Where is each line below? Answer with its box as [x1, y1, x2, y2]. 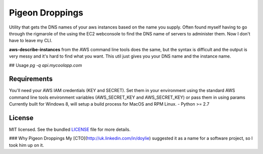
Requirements [9, 75, 53, 83]
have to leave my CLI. [9, 38, 53, 44]
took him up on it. [9, 142, 44, 148]
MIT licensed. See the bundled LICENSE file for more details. [9, 126, 131, 133]
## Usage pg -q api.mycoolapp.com [9, 62, 82, 68]
